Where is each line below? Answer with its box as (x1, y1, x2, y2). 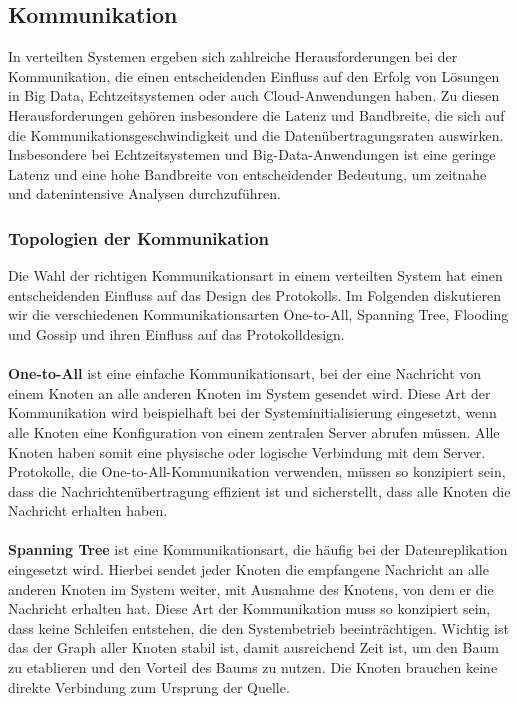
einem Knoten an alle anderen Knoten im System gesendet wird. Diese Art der (8, 382, 491, 403)
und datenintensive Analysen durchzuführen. (8, 183, 281, 204)
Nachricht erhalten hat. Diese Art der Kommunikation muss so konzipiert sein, (8, 598, 491, 619)
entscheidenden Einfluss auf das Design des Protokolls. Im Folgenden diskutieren (8, 284, 502, 305)
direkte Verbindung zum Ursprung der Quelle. (8, 676, 290, 697)
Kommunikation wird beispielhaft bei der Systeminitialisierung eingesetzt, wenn (8, 402, 497, 423)
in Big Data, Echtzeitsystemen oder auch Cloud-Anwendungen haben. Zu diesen (8, 85, 500, 106)
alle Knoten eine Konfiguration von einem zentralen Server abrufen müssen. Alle (8, 421, 500, 442)
